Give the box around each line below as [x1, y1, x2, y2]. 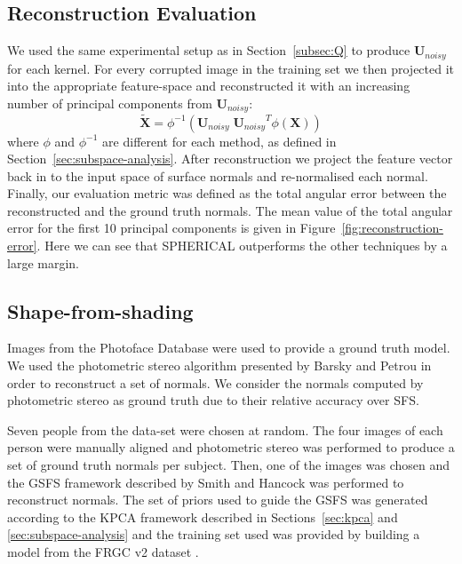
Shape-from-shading [7, 297, 194, 324]
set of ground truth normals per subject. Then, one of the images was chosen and [7, 456, 450, 474]
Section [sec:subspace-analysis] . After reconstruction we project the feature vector [7, 149, 453, 168]
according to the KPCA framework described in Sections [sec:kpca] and [7, 507, 398, 526]
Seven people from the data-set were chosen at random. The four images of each [7, 420, 443, 439]
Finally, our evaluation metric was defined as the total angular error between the [7, 184, 447, 203]
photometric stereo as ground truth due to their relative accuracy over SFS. [7, 391, 419, 409]
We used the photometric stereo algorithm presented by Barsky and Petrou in [7, 356, 432, 375]
